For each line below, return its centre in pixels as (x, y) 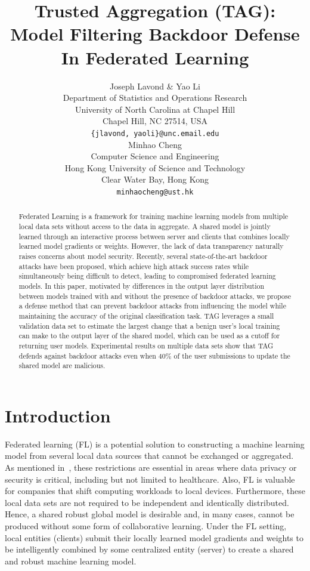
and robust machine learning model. (71, 561)
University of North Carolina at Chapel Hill (155, 109)
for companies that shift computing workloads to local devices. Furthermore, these (155, 491)
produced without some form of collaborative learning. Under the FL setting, (146, 525)
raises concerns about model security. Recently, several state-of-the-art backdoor (143, 256)
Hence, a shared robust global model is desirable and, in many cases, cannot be (150, 514)
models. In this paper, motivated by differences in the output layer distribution (142, 285)
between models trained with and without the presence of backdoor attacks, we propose (155, 296)
